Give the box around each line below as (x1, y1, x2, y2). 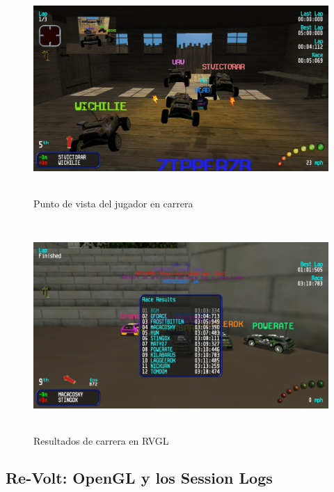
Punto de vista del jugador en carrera (33, 196, 193, 210)
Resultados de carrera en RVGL (33, 433, 169, 447)
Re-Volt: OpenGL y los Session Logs (6, 467, 273, 489)
